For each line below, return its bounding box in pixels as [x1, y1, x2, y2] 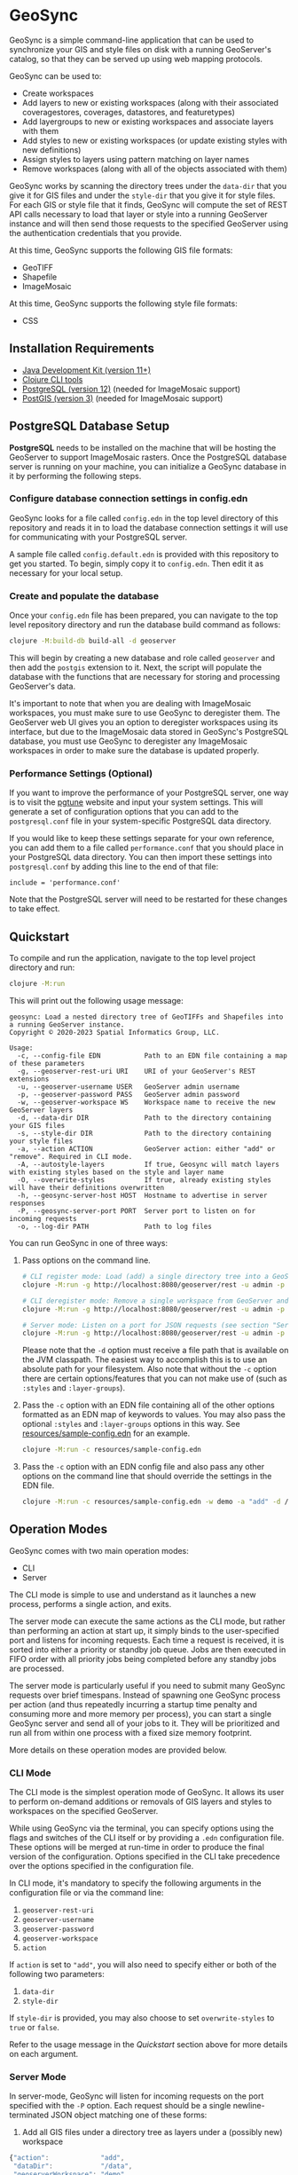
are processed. [9, 1663, 65, 1674]
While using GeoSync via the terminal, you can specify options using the [9, 1823, 274, 1833]
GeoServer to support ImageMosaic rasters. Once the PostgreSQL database [9, 452, 287, 462]
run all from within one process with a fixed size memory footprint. [9, 1727, 253, 1738]
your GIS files [9, 1122, 66, 1131]
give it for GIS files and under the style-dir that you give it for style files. [9, 190, 276, 201]
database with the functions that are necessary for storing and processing [9, 672, 281, 682]
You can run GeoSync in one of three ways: [9, 1238, 169, 1249]
